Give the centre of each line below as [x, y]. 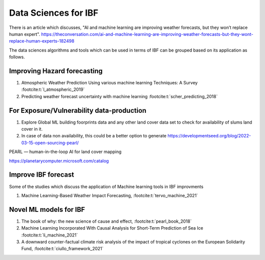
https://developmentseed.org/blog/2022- [209, 136]
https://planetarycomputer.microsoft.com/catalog [59, 161]
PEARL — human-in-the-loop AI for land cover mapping [65, 152]
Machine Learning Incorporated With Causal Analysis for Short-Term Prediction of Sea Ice [112, 228]
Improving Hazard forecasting [56, 71]
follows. [17, 57]
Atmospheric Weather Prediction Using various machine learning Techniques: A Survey [110, 83]
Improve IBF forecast [42, 175]
